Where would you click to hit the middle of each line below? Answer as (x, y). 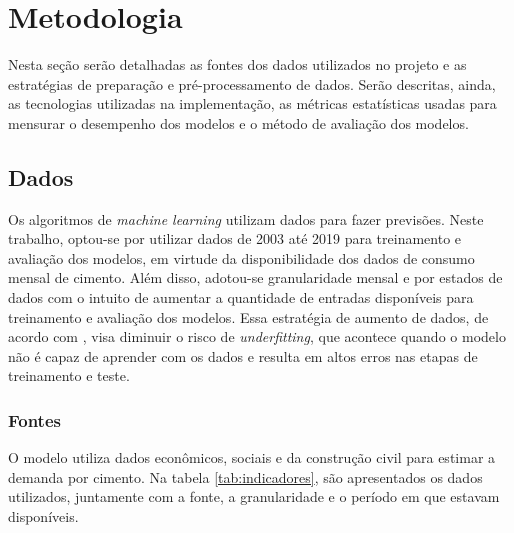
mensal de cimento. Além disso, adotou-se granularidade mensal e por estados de (255, 277)
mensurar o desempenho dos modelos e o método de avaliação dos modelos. (238, 122)
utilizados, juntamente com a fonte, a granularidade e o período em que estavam (254, 496)
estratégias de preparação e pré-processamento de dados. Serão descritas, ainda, (252, 83)
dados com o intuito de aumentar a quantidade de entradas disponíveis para (241, 297)
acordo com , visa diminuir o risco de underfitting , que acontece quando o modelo (257, 336)
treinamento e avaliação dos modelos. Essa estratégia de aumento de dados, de (248, 316)
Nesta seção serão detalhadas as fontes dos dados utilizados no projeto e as (237, 64)
